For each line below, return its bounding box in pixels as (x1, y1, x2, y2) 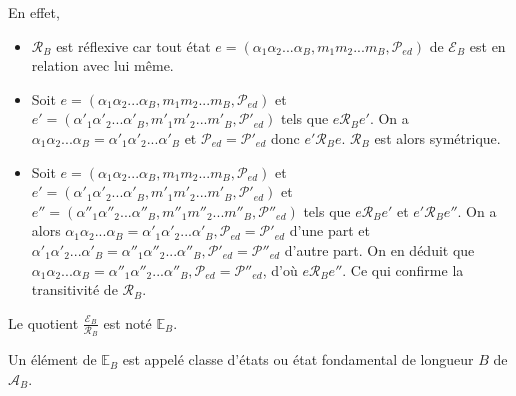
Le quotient (8, 312, 79, 333)
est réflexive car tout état (56, 35, 211, 56)
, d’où (262, 259, 298, 280)
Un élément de (8, 349, 97, 370)
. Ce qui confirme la (342, 259, 464, 280)
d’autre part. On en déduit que (284, 239, 475, 260)
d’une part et (289, 220, 370, 241)
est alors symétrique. (374, 127, 501, 148)
